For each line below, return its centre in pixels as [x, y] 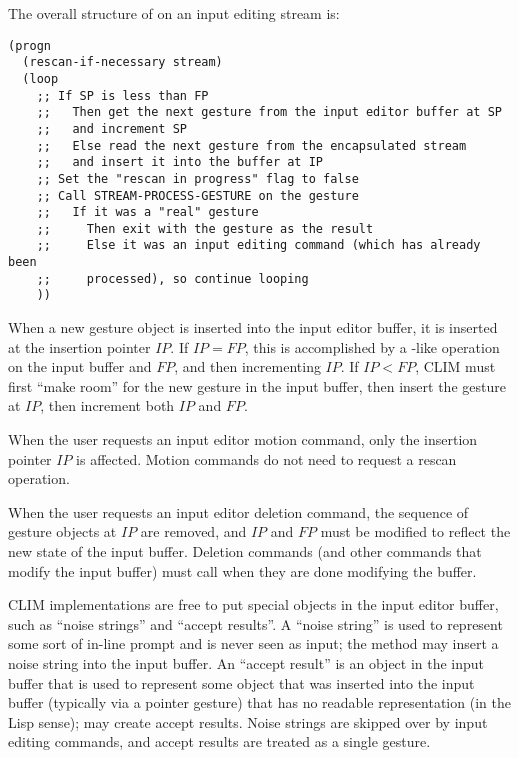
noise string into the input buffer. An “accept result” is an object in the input [246, 663]
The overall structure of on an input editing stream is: [174, 13]
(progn [29, 45]
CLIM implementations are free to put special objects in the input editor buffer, [253, 604]
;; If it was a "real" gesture [147, 212]
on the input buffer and [80, 366]
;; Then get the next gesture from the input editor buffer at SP [269, 112]
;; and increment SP [111, 128]
